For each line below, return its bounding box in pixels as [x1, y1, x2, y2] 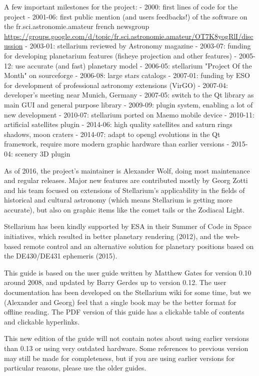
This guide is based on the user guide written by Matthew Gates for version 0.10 [4, 267, 251, 277]
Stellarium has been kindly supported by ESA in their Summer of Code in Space [4, 221, 251, 231]
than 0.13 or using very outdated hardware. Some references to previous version [4, 343, 248, 353]
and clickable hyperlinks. [4, 316, 80, 326]
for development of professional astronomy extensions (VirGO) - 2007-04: [4, 79, 228, 90]
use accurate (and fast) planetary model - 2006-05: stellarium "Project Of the [15, 60, 252, 70]
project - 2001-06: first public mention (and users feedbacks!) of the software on [4, 11, 247, 21]
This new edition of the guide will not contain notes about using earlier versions [4, 333, 249, 343]
